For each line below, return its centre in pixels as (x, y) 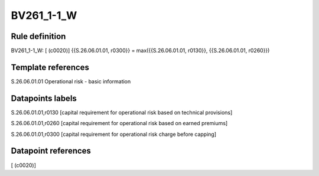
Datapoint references (51, 151)
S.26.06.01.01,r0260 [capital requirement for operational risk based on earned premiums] (119, 123)
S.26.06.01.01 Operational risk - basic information (71, 81)
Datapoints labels (44, 98)
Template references (50, 67)
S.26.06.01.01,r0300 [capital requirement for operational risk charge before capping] (114, 134)
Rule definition (38, 36)
